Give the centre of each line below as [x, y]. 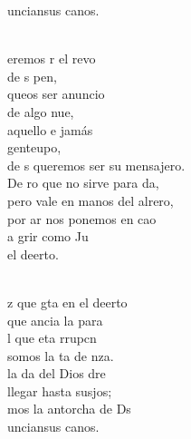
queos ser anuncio [56, 94]
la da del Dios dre [57, 373]
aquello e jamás [50, 129]
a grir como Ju [48, 236]
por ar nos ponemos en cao [82, 218]
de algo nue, [41, 111]
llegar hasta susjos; [60, 390]
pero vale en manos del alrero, [91, 200]
